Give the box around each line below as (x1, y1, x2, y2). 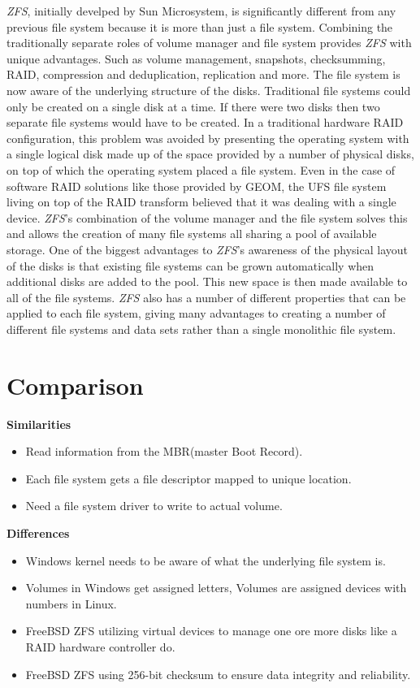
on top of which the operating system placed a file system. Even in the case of (6, 161, 396, 178)
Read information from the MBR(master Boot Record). (25, 443, 303, 460)
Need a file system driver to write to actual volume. (25, 497, 283, 514)
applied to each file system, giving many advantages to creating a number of (6, 305, 386, 322)
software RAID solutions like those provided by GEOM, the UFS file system (6, 177, 387, 194)
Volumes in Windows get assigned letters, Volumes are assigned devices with (25, 579, 407, 596)
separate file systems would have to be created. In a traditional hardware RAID (6, 114, 404, 131)
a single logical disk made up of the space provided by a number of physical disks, (6, 145, 414, 162)
